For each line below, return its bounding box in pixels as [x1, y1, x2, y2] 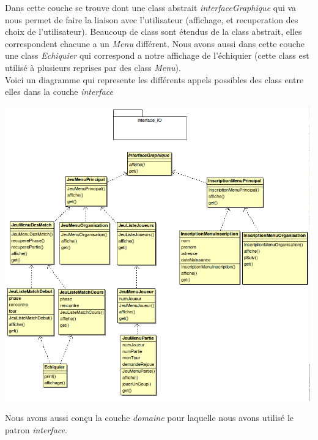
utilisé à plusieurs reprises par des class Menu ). [5, 61, 181, 73]
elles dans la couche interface [5, 85, 113, 98]
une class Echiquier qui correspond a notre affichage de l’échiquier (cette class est [5, 49, 309, 62]
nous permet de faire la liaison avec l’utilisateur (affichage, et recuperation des [5, 13, 298, 26]
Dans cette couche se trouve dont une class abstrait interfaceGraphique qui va [5, 1, 297, 13]
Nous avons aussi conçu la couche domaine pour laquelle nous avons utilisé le [5, 411, 294, 424]
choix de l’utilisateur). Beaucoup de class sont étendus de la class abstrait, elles [5, 25, 302, 38]
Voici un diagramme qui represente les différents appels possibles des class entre [5, 73, 304, 86]
